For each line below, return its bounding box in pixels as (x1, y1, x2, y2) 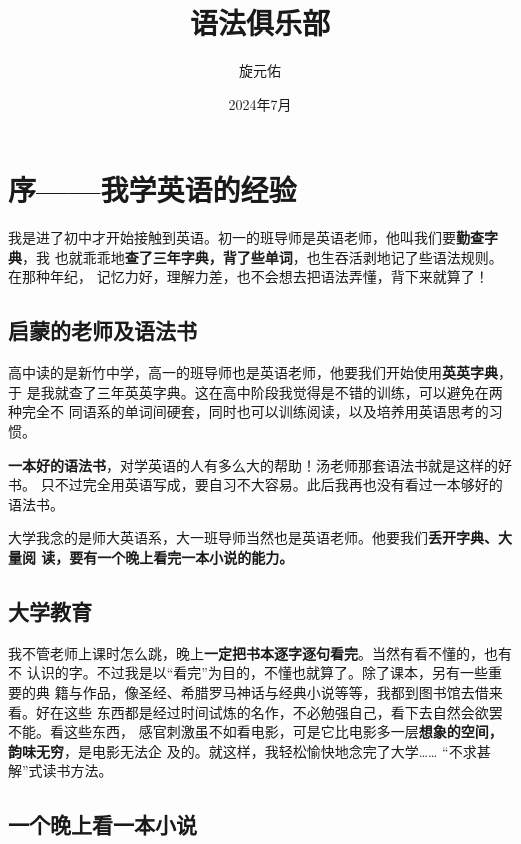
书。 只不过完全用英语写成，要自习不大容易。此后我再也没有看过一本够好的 (8, 474, 503, 495)
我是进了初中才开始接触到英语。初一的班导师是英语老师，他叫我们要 (8, 227, 456, 248)
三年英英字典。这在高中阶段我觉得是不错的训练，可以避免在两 (96, 381, 503, 402)
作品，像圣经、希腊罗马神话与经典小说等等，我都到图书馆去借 (82, 681, 489, 702)
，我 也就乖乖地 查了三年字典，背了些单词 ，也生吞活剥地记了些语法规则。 (22, 246, 503, 267)
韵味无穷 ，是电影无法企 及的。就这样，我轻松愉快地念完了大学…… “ (8, 740, 449, 761)
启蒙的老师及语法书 (8, 315, 197, 346)
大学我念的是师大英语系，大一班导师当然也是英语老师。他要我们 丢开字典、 (8, 527, 498, 548)
